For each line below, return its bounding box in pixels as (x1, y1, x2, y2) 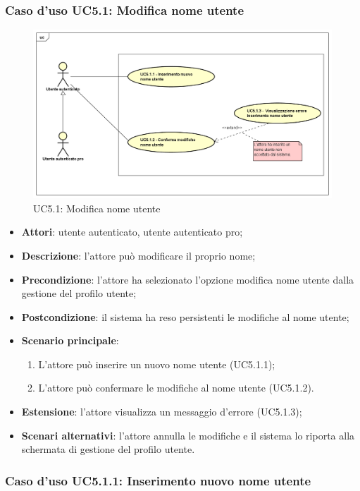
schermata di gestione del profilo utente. (21, 442, 195, 456)
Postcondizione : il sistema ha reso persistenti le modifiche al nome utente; (21, 309, 349, 324)
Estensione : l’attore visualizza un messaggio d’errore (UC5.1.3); (21, 404, 302, 419)
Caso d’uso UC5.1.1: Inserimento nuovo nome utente (5, 471, 311, 489)
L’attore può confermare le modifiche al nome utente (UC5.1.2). (38, 380, 314, 395)
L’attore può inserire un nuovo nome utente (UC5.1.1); (38, 356, 275, 371)
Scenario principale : (21, 333, 119, 348)
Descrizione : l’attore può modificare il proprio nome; (21, 248, 256, 262)
